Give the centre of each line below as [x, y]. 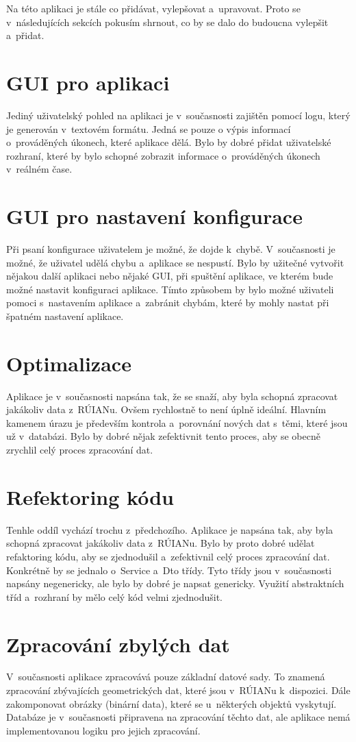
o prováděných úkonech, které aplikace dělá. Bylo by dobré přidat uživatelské [169, 142]
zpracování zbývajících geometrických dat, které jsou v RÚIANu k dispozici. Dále [178, 690]
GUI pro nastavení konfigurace [154, 216]
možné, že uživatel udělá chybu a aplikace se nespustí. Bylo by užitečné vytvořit [175, 262]
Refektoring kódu [90, 496]
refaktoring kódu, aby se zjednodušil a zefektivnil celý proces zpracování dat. [168, 556]
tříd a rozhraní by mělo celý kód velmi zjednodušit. [114, 596]
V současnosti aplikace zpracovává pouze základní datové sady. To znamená [166, 677]
